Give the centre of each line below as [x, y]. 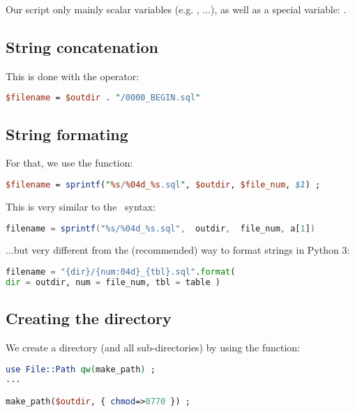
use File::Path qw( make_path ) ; [81, 369]
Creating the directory [89, 318]
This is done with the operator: [73, 76]
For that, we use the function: [69, 163]
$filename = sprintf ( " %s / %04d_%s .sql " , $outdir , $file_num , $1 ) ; [163, 185]
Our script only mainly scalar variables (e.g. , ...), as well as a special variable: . [176, 9]
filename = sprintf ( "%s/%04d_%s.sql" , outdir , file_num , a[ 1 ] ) [161, 228]
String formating [67, 133]
